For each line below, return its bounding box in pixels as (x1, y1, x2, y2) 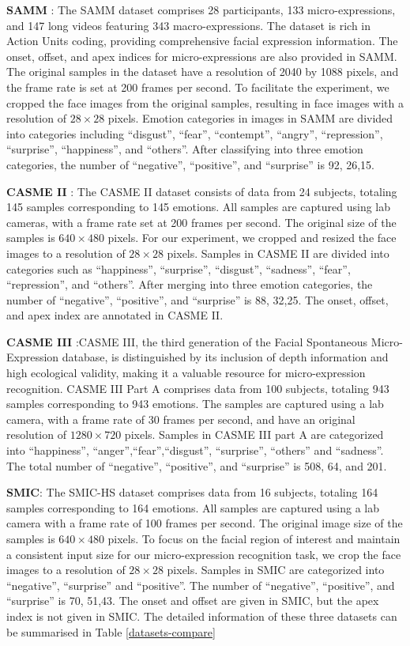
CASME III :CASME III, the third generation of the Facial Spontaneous (6, 333, 368, 349)
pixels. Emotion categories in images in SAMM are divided (107, 110, 393, 127)
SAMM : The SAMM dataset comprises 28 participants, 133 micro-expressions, (6, 2, 396, 17)
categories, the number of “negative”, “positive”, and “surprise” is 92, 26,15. (6, 156, 375, 172)
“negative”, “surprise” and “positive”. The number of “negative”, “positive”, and (6, 576, 395, 593)
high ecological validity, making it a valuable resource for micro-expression (6, 365, 366, 381)
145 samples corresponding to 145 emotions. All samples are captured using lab (6, 198, 391, 215)
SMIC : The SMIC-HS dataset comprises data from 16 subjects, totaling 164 (6, 484, 378, 501)
